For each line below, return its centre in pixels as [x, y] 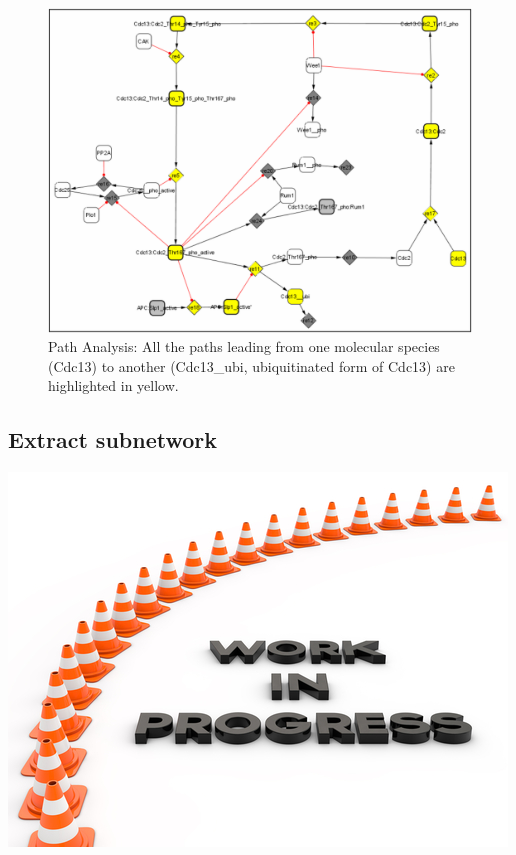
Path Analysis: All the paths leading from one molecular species [244, 346]
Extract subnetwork [112, 439]
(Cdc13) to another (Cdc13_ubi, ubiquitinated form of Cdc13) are [251, 365]
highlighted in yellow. [113, 385]
